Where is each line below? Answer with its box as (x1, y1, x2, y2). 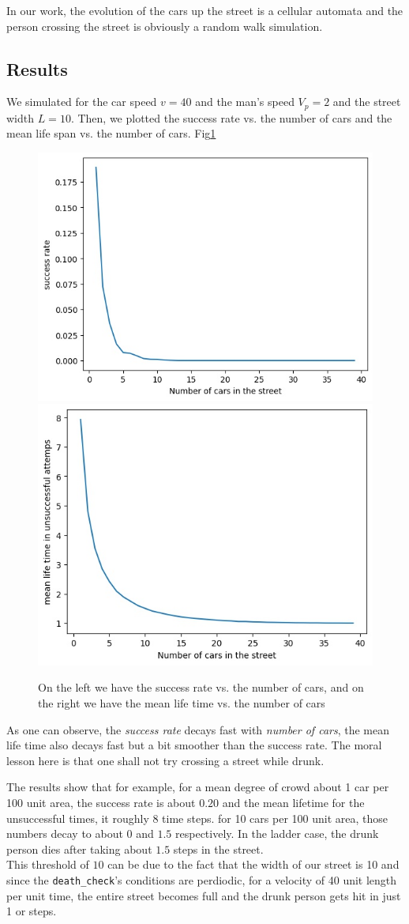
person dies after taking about (6, 840, 152, 857)
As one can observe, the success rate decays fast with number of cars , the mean (6, 721, 390, 737)
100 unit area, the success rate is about (6, 794, 196, 811)
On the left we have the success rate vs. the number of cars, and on (38, 679, 364, 696)
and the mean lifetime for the (222, 794, 365, 811)
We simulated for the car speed (6, 93, 157, 110)
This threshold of (6, 856, 89, 873)
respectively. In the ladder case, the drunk (175, 825, 379, 842)
